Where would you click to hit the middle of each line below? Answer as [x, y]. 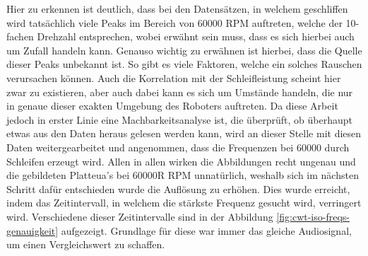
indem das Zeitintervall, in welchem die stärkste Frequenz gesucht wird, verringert [184, 203]
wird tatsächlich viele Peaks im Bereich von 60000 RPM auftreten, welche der [174, 22]
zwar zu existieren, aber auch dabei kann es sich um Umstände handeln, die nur [180, 92]
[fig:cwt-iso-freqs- [313, 216]
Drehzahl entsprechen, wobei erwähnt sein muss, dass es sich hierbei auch [196, 36]
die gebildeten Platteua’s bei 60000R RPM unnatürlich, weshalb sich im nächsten [183, 175]
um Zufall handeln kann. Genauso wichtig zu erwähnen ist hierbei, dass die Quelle [184, 50]
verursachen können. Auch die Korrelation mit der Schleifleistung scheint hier [174, 77]
